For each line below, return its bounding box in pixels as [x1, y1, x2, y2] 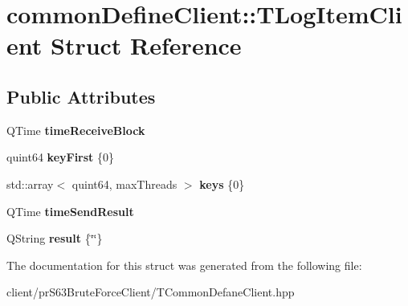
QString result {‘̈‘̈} [6, 230, 103, 247]
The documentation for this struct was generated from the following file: [6, 256, 362, 273]
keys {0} [199, 175, 245, 192]
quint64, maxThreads [71, 175, 177, 192]
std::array [6, 175, 54, 192]
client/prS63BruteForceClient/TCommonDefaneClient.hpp [6, 284, 295, 300]
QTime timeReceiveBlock [6, 121, 145, 138]
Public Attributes [6, 84, 156, 108]
